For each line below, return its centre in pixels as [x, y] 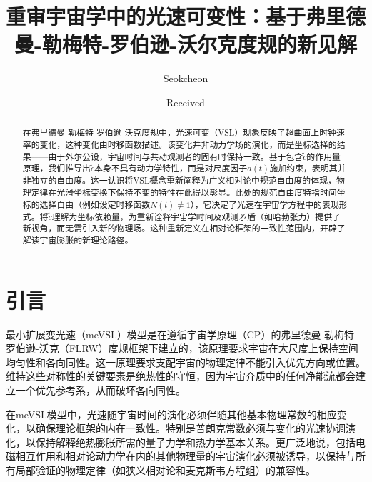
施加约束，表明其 [303, 168]
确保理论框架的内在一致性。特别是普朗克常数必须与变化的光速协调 [190, 428]
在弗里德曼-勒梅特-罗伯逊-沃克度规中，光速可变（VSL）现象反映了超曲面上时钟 [179, 132]
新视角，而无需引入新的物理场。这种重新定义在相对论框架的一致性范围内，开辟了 [184, 228]
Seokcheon [186, 78]
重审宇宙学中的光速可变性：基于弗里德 [186, 16]
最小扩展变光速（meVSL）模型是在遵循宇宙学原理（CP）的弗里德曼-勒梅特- [182, 334]
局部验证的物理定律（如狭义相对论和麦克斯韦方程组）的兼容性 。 [165, 470]
